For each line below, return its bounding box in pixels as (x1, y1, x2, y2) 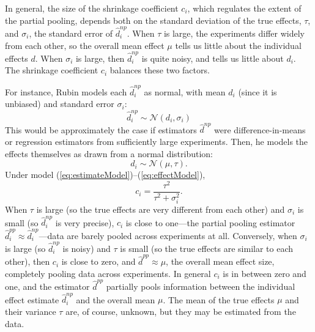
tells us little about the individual (175, 39, 302, 51)
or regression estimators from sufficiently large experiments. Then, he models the (5, 135, 308, 147)
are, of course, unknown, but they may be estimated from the (65, 305, 296, 317)
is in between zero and (223, 267, 306, 279)
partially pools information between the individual (106, 280, 295, 293)
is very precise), (55, 216, 114, 229)
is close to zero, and (61, 255, 136, 268)
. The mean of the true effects (163, 293, 275, 306)
